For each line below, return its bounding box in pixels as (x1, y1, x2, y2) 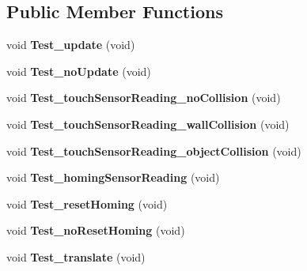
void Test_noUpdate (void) (6, 62, 151, 79)
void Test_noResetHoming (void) (6, 222, 185, 239)
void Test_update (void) (6, 36, 135, 53)
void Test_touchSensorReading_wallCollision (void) (6, 115, 290, 132)
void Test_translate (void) (6, 248, 146, 265)
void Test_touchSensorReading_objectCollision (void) (6, 142, 301, 159)
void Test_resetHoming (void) (6, 195, 168, 212)
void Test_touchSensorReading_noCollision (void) (6, 89, 281, 106)
